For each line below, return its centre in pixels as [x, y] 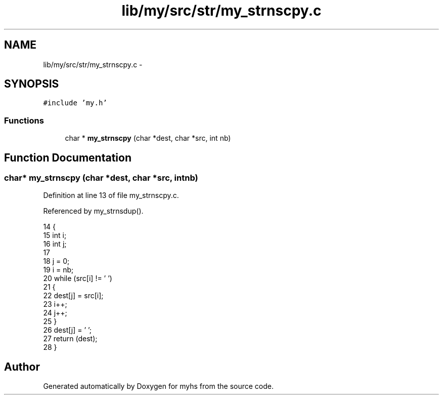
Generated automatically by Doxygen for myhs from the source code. [158, 386]
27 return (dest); [70, 339]
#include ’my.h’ [75, 103]
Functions [24, 120]
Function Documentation [68, 157]
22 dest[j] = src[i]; [73, 296]
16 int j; [55, 244]
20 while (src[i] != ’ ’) [78, 278]
